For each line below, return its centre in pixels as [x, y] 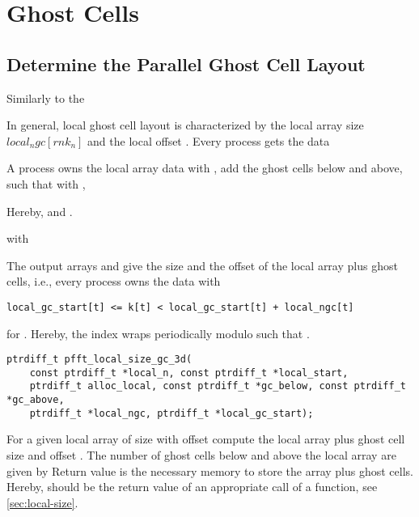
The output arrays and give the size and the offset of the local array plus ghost [202, 265]
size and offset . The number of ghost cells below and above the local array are [201, 455]
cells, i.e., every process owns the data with [114, 281]
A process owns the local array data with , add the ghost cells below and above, [205, 168]
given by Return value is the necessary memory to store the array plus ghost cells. [210, 470]
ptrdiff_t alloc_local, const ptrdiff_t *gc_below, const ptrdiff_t [218, 386]
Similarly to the [46, 97]
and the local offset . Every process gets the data [209, 140]
